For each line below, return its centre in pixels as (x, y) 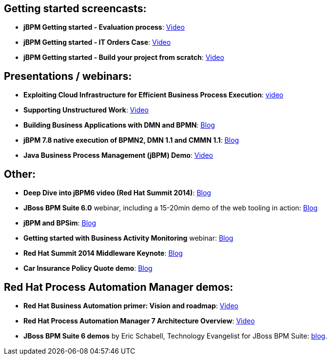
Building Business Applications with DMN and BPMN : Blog (119, 125)
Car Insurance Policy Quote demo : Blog (88, 268)
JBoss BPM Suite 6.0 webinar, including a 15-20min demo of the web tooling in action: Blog (171, 208)
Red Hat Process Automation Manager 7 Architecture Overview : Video (139, 321)
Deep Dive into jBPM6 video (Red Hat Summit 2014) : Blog (117, 193)
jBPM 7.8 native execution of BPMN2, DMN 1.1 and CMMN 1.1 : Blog (131, 140)
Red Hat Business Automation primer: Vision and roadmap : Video (131, 305)
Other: (20, 174)
